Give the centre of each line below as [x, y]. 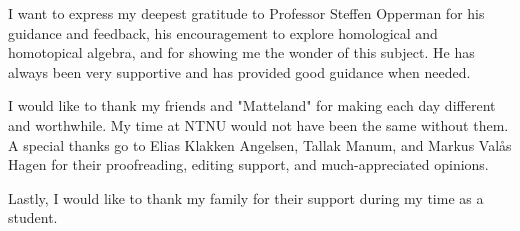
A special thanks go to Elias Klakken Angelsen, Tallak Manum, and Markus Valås [260, 144]
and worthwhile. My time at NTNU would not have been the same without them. [258, 124]
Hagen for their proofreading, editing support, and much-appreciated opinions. [248, 164]
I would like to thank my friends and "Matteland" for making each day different [252, 105]
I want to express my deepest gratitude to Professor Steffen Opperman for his [246, 13]
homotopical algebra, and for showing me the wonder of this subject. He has [241, 52]
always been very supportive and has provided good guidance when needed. [239, 71]
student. [33, 217]
